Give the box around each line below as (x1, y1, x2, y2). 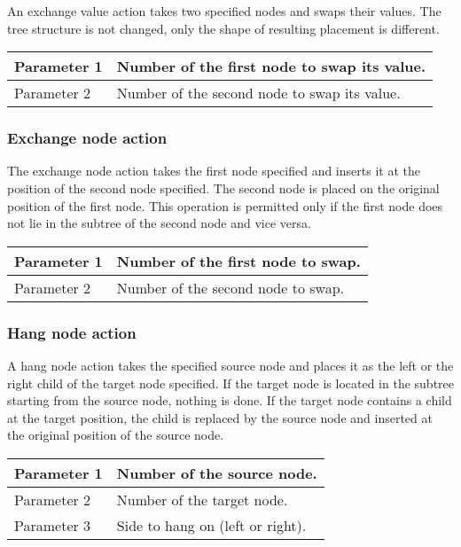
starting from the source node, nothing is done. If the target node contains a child (7, 391, 452, 410)
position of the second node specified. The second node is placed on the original (7, 179, 440, 197)
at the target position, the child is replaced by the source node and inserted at (7, 408, 433, 426)
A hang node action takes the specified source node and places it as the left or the (7, 356, 454, 374)
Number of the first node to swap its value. (116, 56, 426, 77)
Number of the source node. (116, 462, 317, 483)
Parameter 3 (14, 514, 91, 535)
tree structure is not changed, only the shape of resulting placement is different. (7, 19, 440, 37)
